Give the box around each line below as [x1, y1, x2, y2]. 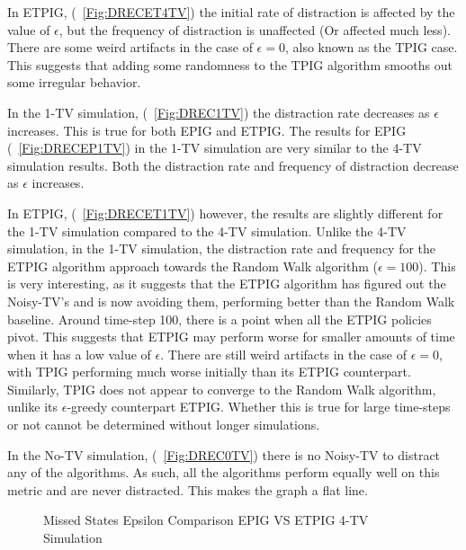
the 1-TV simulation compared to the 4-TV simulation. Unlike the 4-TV [7, 221, 407, 240]
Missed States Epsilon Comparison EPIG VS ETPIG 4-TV [43, 510, 369, 529]
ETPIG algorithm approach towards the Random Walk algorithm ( [7, 256, 379, 275]
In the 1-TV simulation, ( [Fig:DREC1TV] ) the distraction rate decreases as [7, 102, 430, 121]
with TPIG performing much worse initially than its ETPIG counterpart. [7, 362, 411, 381]
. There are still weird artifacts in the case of [160, 344, 407, 363]
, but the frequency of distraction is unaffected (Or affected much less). [58, 20, 451, 39]
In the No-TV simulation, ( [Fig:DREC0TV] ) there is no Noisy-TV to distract [7, 445, 441, 464]
